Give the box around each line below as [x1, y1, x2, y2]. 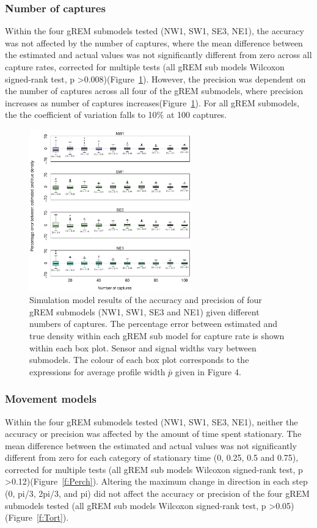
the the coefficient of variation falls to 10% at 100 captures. [5, 108, 227, 121]
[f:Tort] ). [36, 511, 69, 524]
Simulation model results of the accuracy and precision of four [29, 293, 262, 306]
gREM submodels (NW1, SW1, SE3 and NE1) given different [29, 305, 260, 318]
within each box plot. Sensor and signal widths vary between [29, 341, 257, 354]
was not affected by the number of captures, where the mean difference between [5, 36, 303, 49]
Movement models [5, 391, 97, 406]
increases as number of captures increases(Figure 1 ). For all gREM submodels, [5, 96, 299, 109]
